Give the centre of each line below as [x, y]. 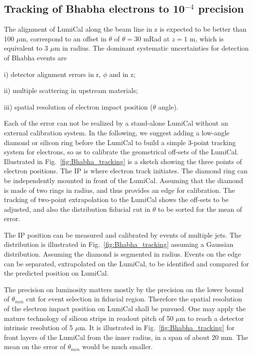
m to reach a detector [212, 318]
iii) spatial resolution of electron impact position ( [78, 106]
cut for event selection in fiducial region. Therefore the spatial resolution [134, 299]
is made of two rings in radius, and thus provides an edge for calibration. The [119, 190]
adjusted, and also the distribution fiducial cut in [77, 209]
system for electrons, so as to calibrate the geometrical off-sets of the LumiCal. [121, 152]
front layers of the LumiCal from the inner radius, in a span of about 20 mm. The [126, 337]
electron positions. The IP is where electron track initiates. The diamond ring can [126, 171]
